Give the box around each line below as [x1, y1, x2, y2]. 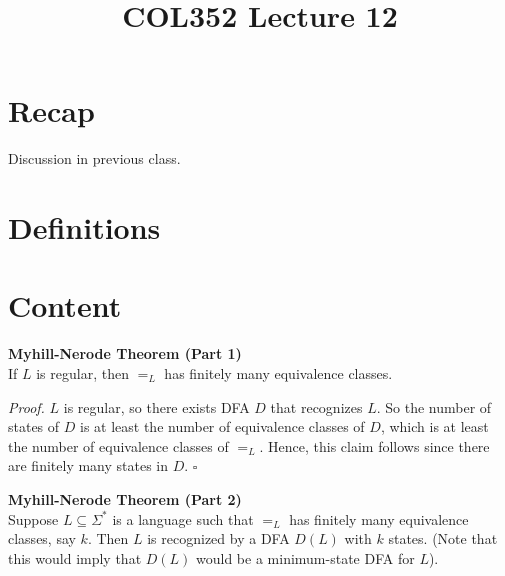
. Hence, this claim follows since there [259, 435, 490, 456]
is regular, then [36, 363, 129, 383]
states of [8, 416, 60, 437]
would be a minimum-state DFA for [196, 547, 415, 568]
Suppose [8, 508, 59, 529]
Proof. [8, 396, 45, 417]
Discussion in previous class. [8, 148, 181, 169]
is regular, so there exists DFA [63, 396, 250, 417]
